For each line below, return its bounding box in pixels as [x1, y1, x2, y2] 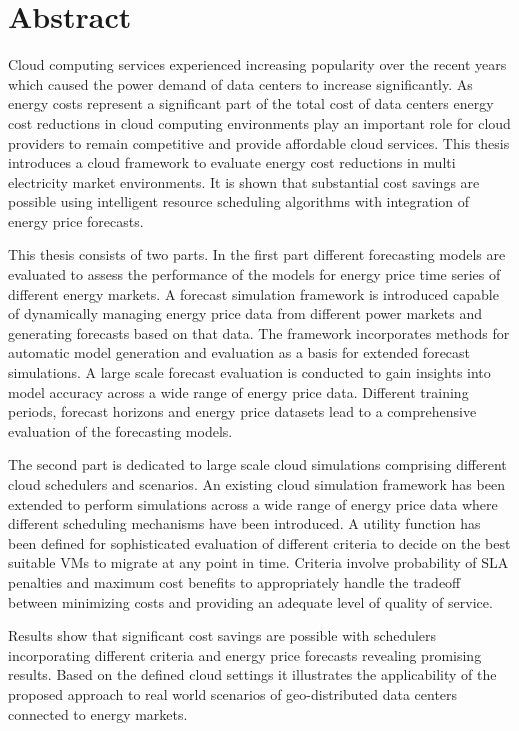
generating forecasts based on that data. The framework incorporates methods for [8, 322, 510, 343]
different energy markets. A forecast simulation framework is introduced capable [8, 283, 499, 304]
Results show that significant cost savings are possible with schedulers [8, 625, 437, 646]
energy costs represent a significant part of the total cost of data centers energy [8, 93, 494, 114]
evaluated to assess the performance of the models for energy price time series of [8, 264, 501, 285]
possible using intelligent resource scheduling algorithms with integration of [8, 191, 470, 212]
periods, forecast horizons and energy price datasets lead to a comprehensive [8, 401, 477, 422]
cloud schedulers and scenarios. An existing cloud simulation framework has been [8, 474, 505, 494]
